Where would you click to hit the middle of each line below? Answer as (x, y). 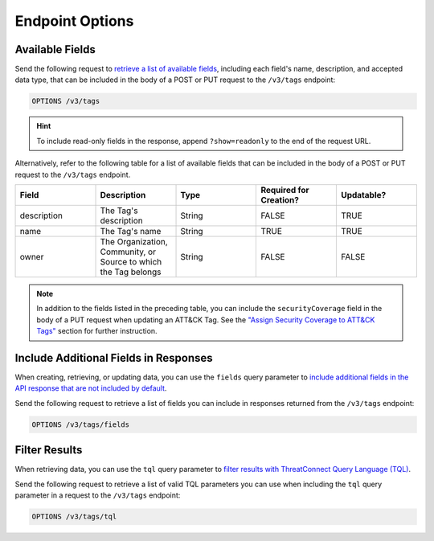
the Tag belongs (131, 272)
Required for (285, 190)
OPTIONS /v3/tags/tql (74, 517)
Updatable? (363, 195)
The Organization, (134, 241)
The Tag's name (131, 231)
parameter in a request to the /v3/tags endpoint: (98, 495)
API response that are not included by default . (91, 388)
